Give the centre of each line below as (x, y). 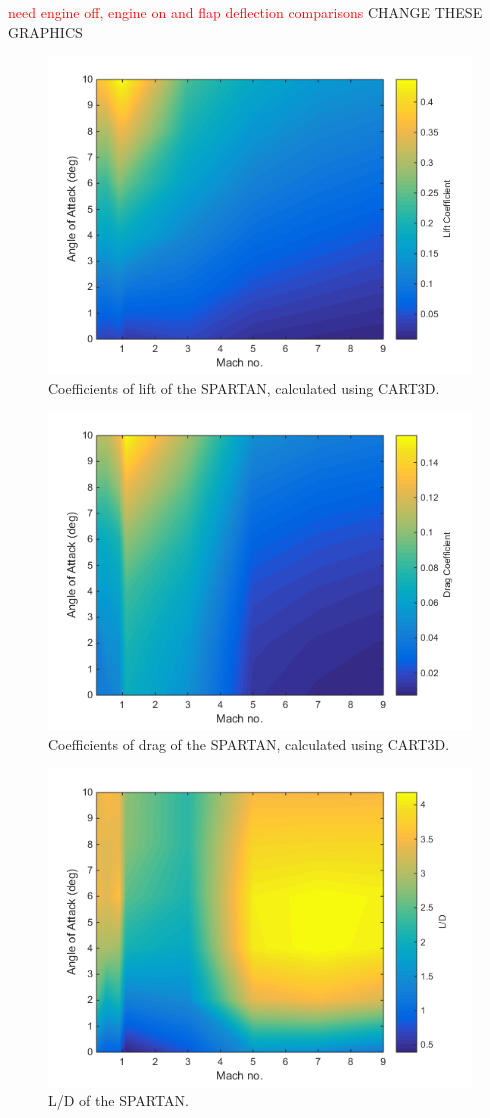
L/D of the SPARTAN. (118, 1100)
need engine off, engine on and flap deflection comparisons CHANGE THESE (245, 12)
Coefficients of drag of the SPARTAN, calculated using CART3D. (249, 743)
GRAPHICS (45, 31)
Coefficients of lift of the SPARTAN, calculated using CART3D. (244, 387)
